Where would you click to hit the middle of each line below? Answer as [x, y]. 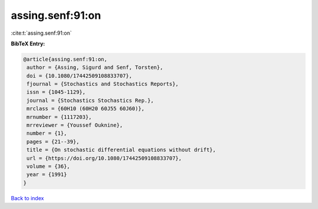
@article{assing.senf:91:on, [65, 59]
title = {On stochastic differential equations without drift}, [121, 150]
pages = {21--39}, [53, 142]
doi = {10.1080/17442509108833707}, [79, 76]
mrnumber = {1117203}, [59, 117]
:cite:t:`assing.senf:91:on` [41, 33]
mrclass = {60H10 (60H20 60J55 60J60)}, [86, 109]
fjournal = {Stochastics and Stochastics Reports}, [103, 84]
